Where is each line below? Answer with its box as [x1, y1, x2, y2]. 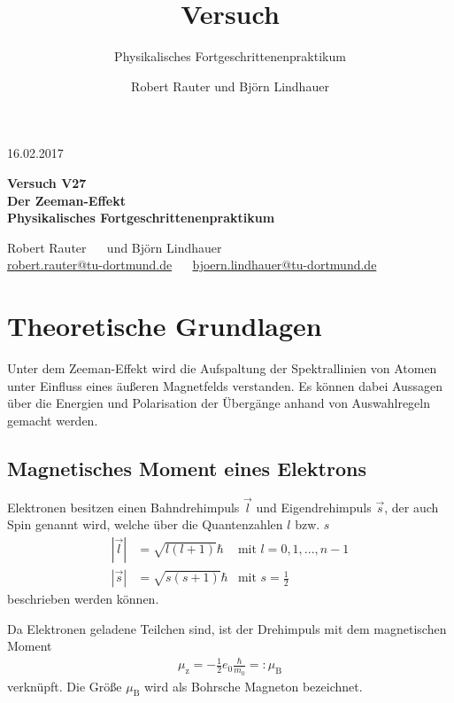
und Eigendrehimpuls [256, 497, 372, 516]
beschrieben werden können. [7, 590, 159, 608]
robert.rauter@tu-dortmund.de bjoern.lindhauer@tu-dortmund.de [7, 255, 377, 274]
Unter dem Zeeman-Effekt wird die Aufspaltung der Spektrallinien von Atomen [7, 359, 437, 377]
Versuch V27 [7, 173, 87, 191]
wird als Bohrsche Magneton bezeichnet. [144, 676, 363, 695]
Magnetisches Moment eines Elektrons [7, 454, 366, 481]
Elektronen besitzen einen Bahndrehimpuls [7, 497, 240, 516]
